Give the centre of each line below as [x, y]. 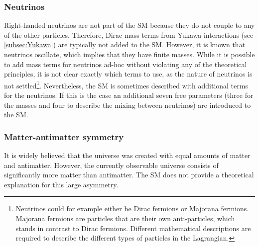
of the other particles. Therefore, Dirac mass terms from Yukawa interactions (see [129, 35]
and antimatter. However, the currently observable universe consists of [111, 165]
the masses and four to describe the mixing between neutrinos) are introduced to [128, 105]
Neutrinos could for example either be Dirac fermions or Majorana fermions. [132, 208]
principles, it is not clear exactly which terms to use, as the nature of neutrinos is [128, 74]
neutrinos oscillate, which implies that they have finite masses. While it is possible [129, 54]
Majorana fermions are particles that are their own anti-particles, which [125, 218]
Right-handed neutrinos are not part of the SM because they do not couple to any [129, 25]
